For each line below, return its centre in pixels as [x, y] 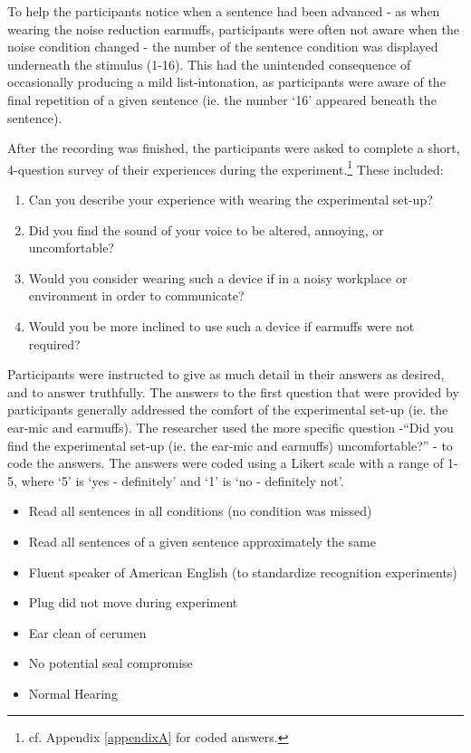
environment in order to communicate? [136, 295]
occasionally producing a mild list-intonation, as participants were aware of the [226, 82]
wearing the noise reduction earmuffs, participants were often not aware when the [233, 29]
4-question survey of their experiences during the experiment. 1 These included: [226, 167]
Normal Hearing [73, 693]
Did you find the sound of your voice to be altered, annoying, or [206, 229]
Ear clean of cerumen [87, 632]
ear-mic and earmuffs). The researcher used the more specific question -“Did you [231, 427]
